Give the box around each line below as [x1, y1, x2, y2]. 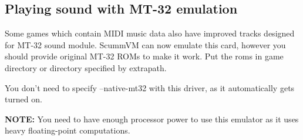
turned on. [5, 93, 42, 105]
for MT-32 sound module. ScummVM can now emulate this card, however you [5, 38, 286, 51]
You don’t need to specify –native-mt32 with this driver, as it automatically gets [5, 81, 295, 94]
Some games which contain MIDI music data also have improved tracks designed [5, 27, 295, 39]
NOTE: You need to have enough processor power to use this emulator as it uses [5, 112, 299, 125]
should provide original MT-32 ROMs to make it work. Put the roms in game [5, 50, 284, 62]
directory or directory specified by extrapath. [5, 61, 167, 74]
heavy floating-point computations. [5, 124, 130, 136]
